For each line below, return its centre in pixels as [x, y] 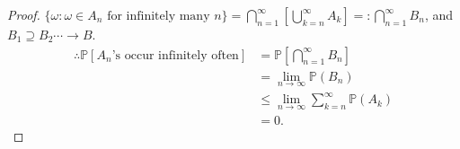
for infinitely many [159, 16]
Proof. [24, 14]
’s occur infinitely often [175, 55]
